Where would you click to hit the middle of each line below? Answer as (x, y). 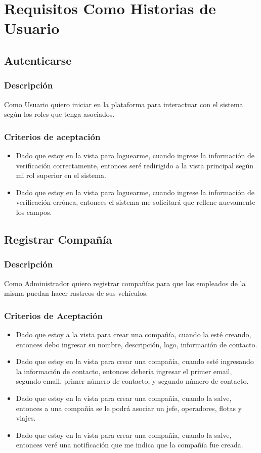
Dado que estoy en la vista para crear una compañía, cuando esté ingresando (135, 361)
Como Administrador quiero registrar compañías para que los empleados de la (125, 283)
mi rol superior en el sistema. (61, 175)
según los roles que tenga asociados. (59, 114)
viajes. (26, 418)
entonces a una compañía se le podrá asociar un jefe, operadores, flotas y (129, 408)
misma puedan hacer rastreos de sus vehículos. (76, 293)
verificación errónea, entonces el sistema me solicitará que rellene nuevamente (136, 202)
